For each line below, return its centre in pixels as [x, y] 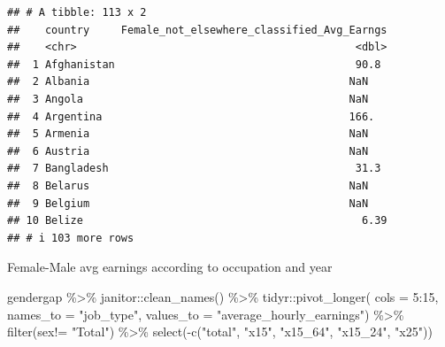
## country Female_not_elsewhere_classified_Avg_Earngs [197, 30]
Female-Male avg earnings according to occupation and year [170, 267]
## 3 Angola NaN [188, 99]
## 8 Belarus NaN [188, 185]
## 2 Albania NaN [188, 82]
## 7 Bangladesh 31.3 [194, 169]
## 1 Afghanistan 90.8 [194, 64]
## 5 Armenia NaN [188, 134]
